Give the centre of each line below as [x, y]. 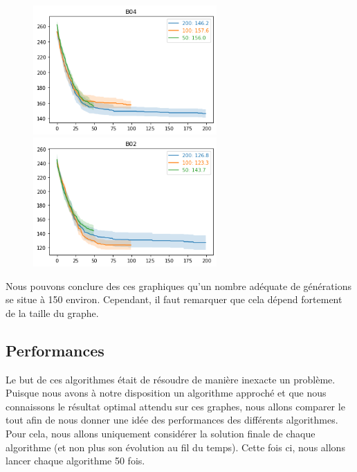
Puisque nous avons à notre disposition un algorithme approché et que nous [166, 393]
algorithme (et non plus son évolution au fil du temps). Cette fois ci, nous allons [175, 447]
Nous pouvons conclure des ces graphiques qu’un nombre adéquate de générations [178, 285]
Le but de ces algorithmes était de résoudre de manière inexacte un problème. [171, 379]
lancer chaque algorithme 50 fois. [75, 461]
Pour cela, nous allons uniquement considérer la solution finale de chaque [161, 434]
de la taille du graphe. [52, 312]
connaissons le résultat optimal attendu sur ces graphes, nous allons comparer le [175, 406]
